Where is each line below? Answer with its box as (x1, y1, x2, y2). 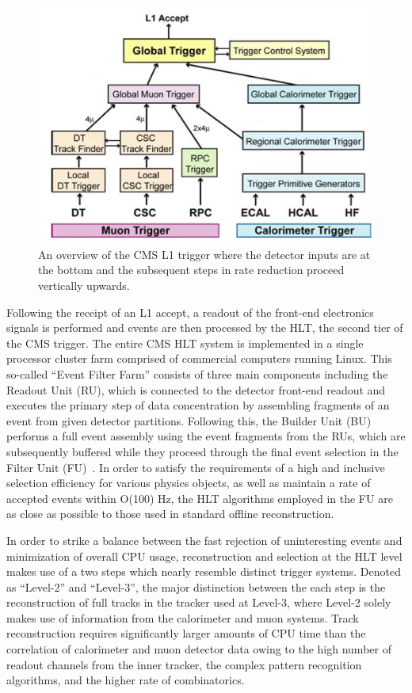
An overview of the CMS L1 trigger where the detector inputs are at (38, 246, 371, 262)
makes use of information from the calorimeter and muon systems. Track (6, 609, 359, 626)
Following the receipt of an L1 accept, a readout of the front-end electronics (6, 303, 374, 320)
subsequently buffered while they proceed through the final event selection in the (6, 443, 399, 459)
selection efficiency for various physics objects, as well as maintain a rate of (6, 474, 371, 491)
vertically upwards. (38, 277, 130, 294)
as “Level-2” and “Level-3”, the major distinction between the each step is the (6, 578, 386, 595)
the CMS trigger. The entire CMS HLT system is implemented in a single (6, 334, 364, 351)
